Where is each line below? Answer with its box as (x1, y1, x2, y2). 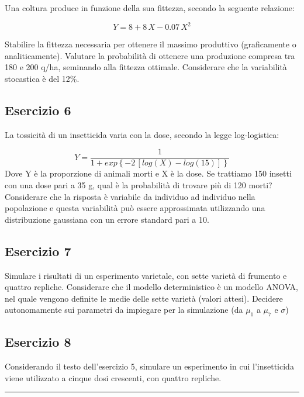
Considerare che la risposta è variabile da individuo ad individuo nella (5, 190, 255, 202)
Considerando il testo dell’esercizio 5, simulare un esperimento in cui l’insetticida (5, 360, 294, 372)
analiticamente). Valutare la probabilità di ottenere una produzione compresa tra (5, 49, 295, 61)
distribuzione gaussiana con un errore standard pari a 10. (5, 213, 209, 225)
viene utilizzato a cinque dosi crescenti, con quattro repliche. (5, 371, 222, 384)
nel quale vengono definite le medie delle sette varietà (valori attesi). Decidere (5, 292, 283, 304)
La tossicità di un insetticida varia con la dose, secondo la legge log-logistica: (5, 128, 279, 140)
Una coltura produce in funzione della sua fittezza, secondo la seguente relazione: (5, 2, 295, 13)
